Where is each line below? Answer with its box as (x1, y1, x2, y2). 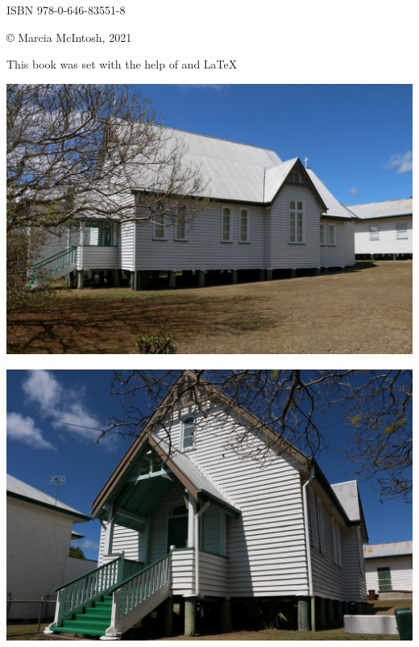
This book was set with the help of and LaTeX (6, 56, 238, 73)
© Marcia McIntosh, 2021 (6, 28, 132, 45)
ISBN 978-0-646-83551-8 (6, 2, 126, 18)
